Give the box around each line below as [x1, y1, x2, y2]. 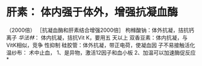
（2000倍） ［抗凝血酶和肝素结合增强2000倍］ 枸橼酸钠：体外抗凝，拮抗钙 [6, 26, 194, 34]
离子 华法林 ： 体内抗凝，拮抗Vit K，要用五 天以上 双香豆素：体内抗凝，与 [6, 34, 188, 41]
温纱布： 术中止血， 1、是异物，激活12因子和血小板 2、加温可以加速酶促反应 [6, 49, 196, 56]
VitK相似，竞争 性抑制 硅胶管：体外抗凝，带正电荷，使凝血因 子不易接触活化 [6, 41, 195, 49]
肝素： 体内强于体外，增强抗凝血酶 [6, 5, 178, 19]
